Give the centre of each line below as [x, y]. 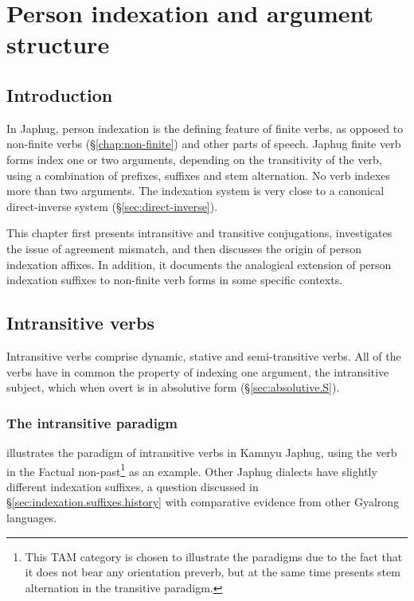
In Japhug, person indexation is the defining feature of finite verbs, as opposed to [205, 128]
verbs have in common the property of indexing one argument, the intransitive [198, 371]
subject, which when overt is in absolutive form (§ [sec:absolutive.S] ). [173, 387]
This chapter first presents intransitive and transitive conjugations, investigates [199, 233]
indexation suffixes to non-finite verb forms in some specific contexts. [175, 280]
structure [58, 44]
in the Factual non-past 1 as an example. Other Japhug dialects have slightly [192, 470]
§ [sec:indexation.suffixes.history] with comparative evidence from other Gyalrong [203, 502]
